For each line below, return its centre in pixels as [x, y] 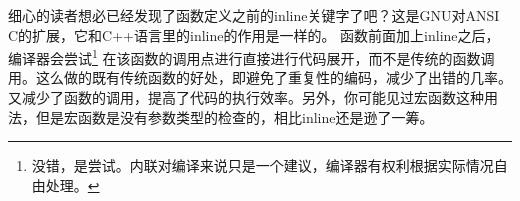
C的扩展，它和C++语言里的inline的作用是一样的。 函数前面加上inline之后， [254, 34]
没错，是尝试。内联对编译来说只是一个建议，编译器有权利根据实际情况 [262, 165]
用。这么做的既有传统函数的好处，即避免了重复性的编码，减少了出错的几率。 [260, 77]
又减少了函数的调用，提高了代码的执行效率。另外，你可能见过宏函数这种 [246, 97]
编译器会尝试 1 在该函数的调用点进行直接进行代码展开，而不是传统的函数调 [251, 56]
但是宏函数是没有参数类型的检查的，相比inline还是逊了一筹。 [234, 116]
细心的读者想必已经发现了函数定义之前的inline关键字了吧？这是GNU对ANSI [254, 15]
